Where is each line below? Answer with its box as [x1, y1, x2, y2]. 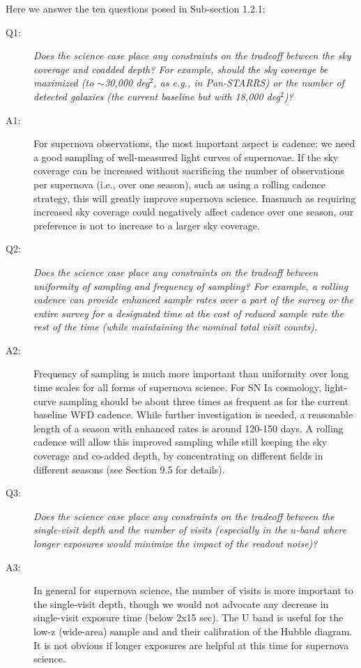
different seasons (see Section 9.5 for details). [33, 462, 225, 476]
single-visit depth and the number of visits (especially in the [33, 522, 287, 537]
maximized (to [33, 75, 94, 90]
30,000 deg [105, 75, 150, 90]
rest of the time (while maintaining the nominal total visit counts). [33, 319, 318, 334]
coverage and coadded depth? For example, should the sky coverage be [33, 61, 328, 76]
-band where [295, 522, 347, 537]
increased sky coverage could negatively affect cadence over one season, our [33, 204, 354, 219]
